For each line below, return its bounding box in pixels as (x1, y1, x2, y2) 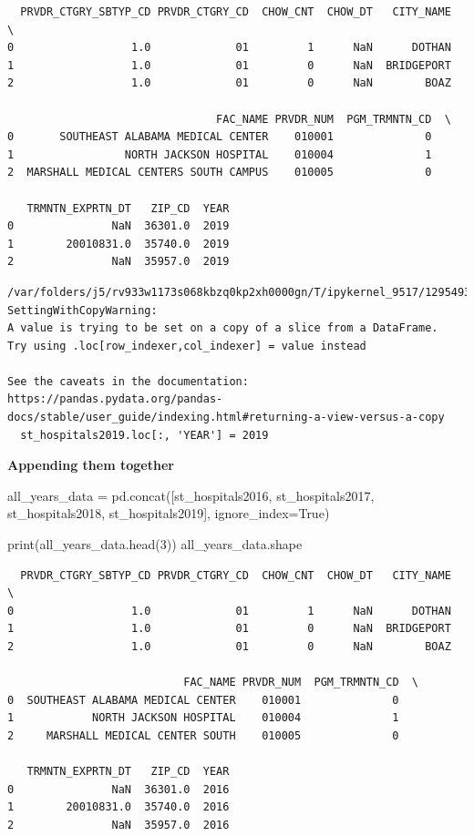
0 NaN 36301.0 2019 (7, 219, 230, 233)
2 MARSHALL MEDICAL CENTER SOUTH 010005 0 (7, 729, 399, 742)
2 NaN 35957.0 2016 (7, 818, 230, 831)
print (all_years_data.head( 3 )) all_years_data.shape (7, 535, 303, 554)
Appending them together (7, 455, 174, 474)
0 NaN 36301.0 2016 (7, 782, 230, 796)
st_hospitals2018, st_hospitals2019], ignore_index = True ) (7, 504, 330, 523)
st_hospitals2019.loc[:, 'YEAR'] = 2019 (20, 428, 269, 442)
